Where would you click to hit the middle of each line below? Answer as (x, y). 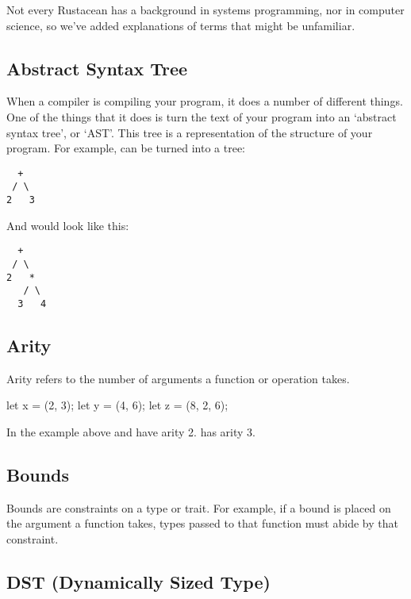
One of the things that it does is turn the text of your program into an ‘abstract (202, 116)
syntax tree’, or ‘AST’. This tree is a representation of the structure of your (190, 132)
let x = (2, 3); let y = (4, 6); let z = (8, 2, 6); (117, 405)
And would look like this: (68, 225)
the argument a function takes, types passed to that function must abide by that (202, 523)
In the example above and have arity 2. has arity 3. (131, 432)
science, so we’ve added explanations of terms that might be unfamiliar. (181, 25)
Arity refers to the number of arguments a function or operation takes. (178, 378)
